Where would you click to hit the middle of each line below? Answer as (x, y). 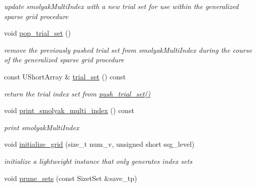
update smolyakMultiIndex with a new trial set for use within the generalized (121, 6)
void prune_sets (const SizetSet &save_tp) (71, 178)
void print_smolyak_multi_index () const (69, 110)
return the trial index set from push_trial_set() (77, 93)
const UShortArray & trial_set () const (65, 76)
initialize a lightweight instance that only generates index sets (98, 161)
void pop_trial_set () (37, 33)
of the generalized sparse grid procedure (64, 60)
